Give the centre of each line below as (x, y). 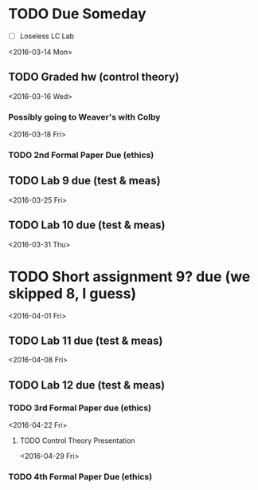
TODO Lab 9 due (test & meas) (84, 181)
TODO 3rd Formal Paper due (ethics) (80, 408)
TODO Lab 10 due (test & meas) (87, 225)
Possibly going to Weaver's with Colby (84, 117)
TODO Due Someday (77, 14)
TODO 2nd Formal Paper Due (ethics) (81, 155)
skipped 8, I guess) (72, 293)
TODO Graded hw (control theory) (94, 77)
